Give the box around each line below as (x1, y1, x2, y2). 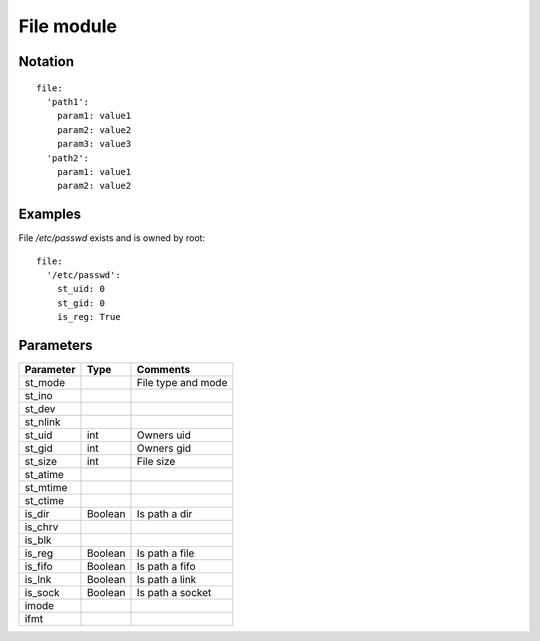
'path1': (46, 96, 90, 107)
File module (18, 15, 117, 37)
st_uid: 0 (56, 283, 105, 295)
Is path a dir (136, 507, 193, 521)
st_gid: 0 (56, 297, 105, 309)
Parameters (18, 336, 93, 354)
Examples (18, 206, 82, 223)
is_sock (24, 586, 60, 600)
